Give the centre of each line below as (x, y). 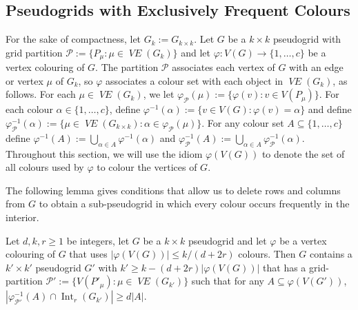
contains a (331, 254)
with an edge (316, 67)
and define (330, 109)
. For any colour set (243, 123)
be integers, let (98, 240)
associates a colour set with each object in (195, 80)
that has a (285, 267)
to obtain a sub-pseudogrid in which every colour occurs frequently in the (194, 204)
